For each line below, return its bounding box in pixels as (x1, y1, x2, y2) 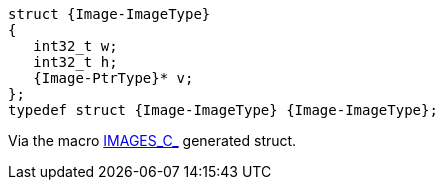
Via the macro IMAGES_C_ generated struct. (8, 132, 297, 149)
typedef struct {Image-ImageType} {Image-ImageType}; (8, 102, 438, 118)
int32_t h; (33, 54, 118, 70)
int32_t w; (33, 38, 118, 54)
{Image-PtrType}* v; (33, 70, 194, 86)
